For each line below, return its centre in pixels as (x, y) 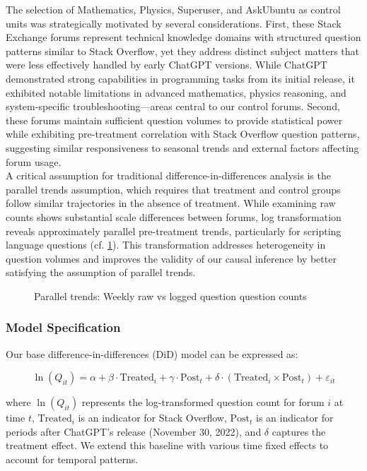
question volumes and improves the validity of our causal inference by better (171, 258)
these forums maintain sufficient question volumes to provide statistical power (174, 120)
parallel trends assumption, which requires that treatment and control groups (173, 189)
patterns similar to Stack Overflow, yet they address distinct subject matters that (183, 50)
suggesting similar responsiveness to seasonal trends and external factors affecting (182, 147)
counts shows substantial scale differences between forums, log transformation (174, 216)
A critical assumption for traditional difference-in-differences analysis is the (168, 175)
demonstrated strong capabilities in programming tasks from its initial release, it (180, 78)
